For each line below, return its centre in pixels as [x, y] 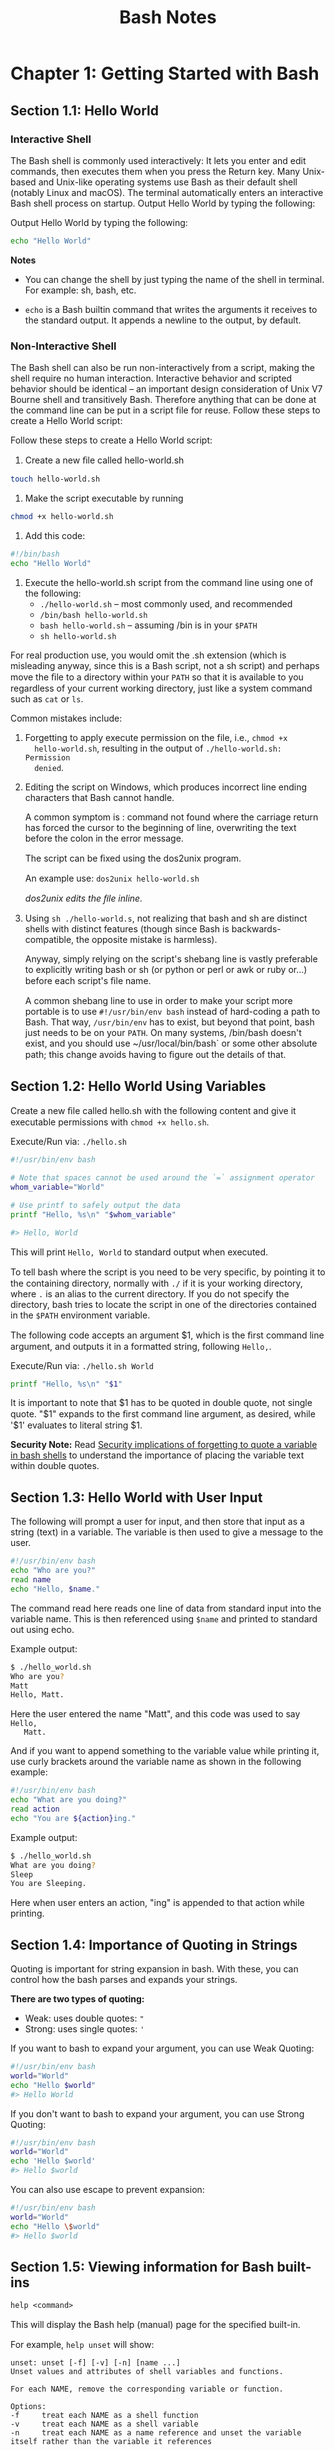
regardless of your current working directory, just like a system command [161, 688]
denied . [49, 767]
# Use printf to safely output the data [96, 1205]
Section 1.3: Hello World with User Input [136, 1497]
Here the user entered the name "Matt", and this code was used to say [155, 1714]
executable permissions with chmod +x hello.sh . [110, 1122]
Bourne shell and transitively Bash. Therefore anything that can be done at [163, 400]
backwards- [256, 928]
